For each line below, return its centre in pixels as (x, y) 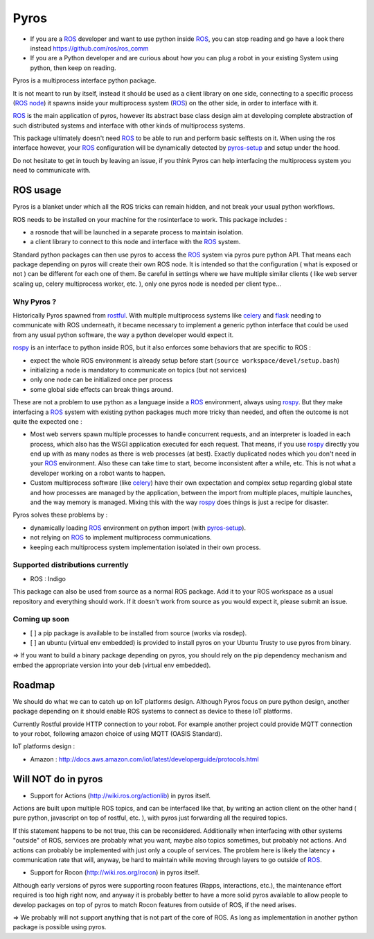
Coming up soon (41, 619)
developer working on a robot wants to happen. (98, 473)
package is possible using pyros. (60, 927)
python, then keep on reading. (73, 68)
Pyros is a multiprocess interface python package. (84, 80)
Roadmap (34, 685)
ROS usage (37, 190)
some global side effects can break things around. (101, 389)
